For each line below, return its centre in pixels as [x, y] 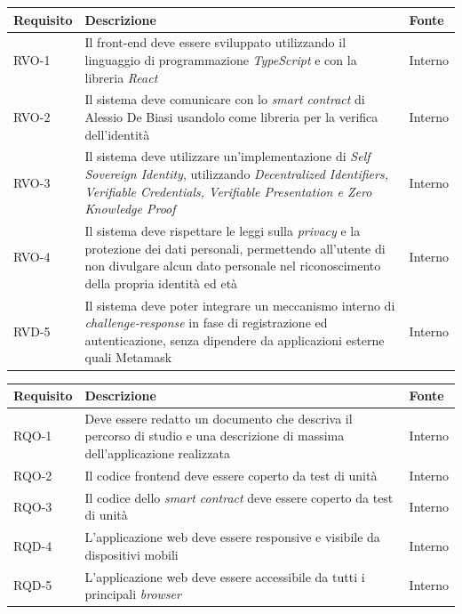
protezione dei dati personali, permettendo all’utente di [235, 248]
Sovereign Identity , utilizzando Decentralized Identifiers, [236, 174]
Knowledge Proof [130, 209]
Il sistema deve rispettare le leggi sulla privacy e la [223, 231]
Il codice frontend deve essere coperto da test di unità [231, 475]
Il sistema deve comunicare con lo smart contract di [225, 99]
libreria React [121, 77]
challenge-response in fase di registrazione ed [206, 323]
